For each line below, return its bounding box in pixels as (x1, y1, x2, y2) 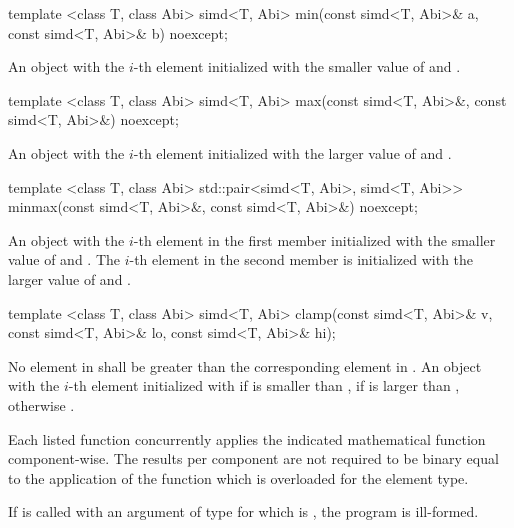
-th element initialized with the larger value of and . (133, 142, 452, 163)
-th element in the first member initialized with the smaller (133, 229, 496, 250)
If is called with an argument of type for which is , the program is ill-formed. (8, 501, 479, 522)
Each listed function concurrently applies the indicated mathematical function (8, 428, 486, 449)
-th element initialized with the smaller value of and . (133, 56, 461, 77)
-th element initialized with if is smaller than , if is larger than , (68, 375, 460, 396)
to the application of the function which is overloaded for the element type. (8, 467, 469, 488)
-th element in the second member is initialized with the (129, 249, 474, 270)
